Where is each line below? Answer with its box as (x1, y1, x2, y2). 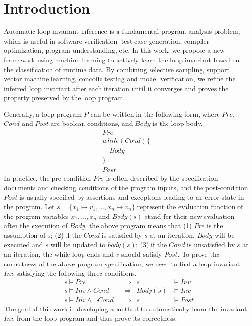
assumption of (4, 230, 46, 240)
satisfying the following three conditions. (17, 268, 137, 278)
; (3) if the (135, 239, 167, 249)
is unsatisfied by (187, 239, 235, 249)
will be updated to (50, 239, 106, 249)
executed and (4, 239, 43, 249)
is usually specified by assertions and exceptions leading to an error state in (19, 192, 244, 202)
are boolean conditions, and (50, 118, 133, 128)
